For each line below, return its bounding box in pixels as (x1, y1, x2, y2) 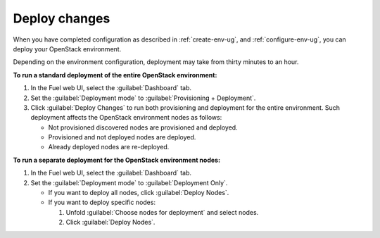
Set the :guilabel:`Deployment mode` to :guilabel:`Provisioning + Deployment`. (30, 94, 256, 102)
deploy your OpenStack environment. (13, 44, 122, 53)
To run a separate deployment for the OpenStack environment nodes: (13, 156, 221, 164)
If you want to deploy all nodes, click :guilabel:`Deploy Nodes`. (48, 189, 229, 197)
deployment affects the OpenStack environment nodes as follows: (30, 113, 222, 122)
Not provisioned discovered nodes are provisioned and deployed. (48, 123, 239, 132)
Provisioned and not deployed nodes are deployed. (48, 133, 196, 142)
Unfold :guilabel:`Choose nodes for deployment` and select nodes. (65, 208, 259, 216)
